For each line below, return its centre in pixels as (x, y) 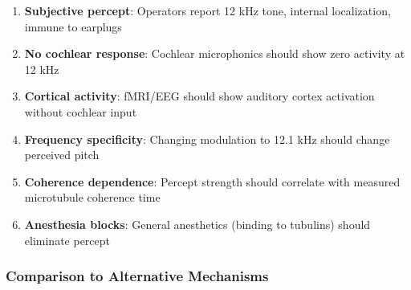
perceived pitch (62, 155)
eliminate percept (67, 240)
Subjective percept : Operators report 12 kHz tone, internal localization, (208, 10)
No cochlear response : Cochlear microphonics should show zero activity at (215, 53)
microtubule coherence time (92, 197)
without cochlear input (81, 111)
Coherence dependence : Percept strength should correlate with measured (212, 181)
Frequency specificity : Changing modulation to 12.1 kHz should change (207, 139)
